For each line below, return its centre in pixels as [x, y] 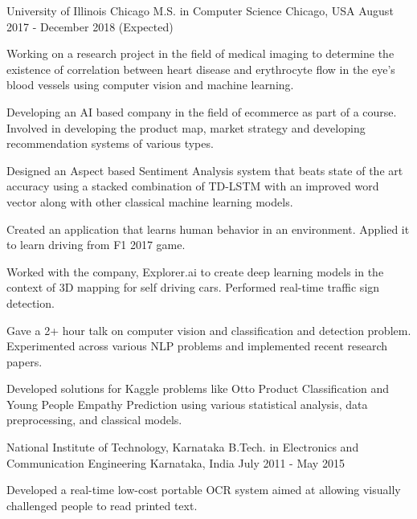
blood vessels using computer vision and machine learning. [150, 85]
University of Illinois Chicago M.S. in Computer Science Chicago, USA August [200, 10]
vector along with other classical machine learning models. [150, 201]
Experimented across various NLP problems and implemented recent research [197, 346]
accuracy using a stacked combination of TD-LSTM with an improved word [193, 186]
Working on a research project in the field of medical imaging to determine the [200, 53]
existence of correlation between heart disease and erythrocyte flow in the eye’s [201, 69]
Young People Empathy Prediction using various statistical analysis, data [187, 404]
